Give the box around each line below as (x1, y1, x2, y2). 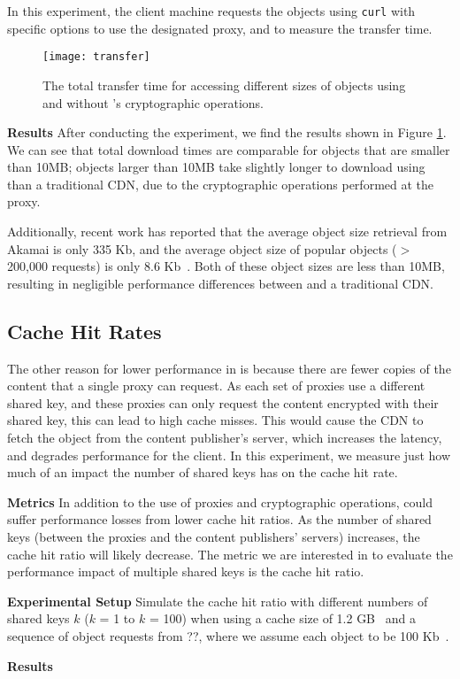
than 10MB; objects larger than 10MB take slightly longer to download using (7, 158, 425, 176)
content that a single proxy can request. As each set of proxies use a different (7, 376, 425, 395)
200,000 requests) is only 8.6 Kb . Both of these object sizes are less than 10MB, (7, 257, 445, 275)
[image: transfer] (42, 50, 150, 64)
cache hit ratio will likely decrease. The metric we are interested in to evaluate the (7, 544, 453, 563)
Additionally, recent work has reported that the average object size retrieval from (7, 222, 448, 241)
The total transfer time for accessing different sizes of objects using (42, 75, 406, 94)
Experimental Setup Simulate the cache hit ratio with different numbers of (7, 591, 428, 610)
